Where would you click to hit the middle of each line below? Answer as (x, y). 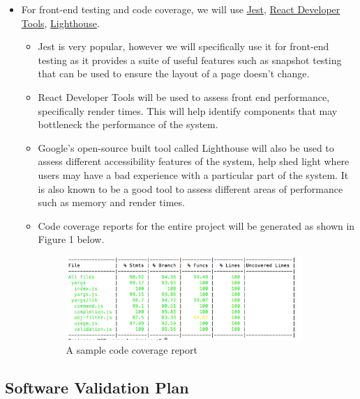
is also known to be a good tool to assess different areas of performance (190, 188)
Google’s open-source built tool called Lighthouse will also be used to (186, 147)
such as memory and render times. (111, 202)
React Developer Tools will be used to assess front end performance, (184, 96)
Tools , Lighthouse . (60, 23)
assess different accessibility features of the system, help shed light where (194, 161)
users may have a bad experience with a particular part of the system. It (193, 174)
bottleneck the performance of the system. (128, 124)
